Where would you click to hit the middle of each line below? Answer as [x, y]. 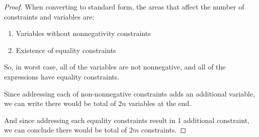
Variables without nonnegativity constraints [83, 33]
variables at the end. [160, 103]
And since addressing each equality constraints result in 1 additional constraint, [127, 120]
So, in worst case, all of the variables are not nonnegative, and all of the [115, 67]
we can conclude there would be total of [66, 130]
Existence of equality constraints [66, 50]
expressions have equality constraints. [62, 76]
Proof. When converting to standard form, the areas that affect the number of [124, 6]
